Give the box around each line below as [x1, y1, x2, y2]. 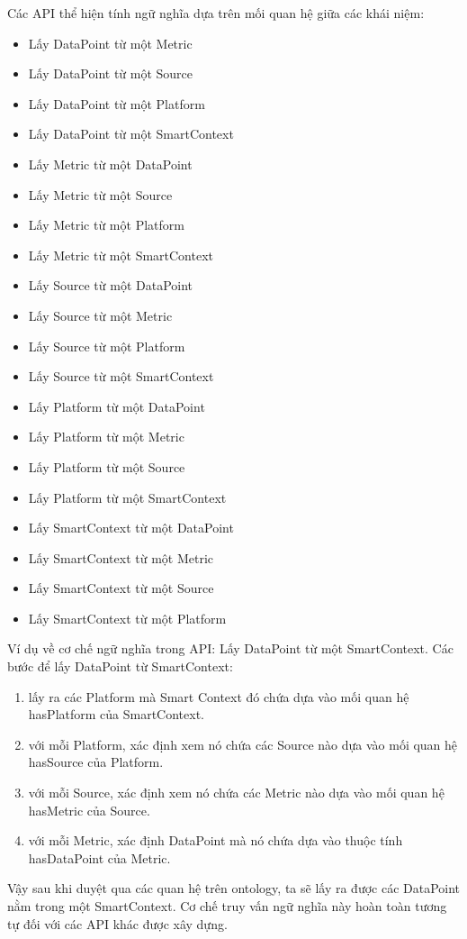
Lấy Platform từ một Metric [28, 427, 184, 446]
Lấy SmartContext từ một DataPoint [28, 518, 234, 537]
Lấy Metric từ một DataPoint [28, 154, 193, 173]
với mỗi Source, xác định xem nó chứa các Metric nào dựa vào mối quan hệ [28, 783, 445, 802]
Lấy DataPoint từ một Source [28, 64, 193, 83]
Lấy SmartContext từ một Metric [28, 548, 214, 567]
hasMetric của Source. [28, 800, 150, 819]
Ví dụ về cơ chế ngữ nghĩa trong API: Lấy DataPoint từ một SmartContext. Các [7, 639, 454, 658]
